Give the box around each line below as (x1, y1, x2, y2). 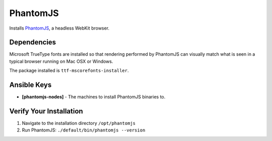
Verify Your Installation (9, 107, 83, 115)
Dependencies (9, 38, 56, 47)
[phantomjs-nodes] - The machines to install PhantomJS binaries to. (22, 94, 166, 100)
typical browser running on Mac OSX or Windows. (9, 58, 113, 64)
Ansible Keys (9, 81, 52, 89)
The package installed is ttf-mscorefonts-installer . (9, 68, 129, 74)
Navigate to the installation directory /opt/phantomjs (22, 120, 136, 126)
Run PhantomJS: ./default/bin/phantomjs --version (22, 127, 146, 133)
